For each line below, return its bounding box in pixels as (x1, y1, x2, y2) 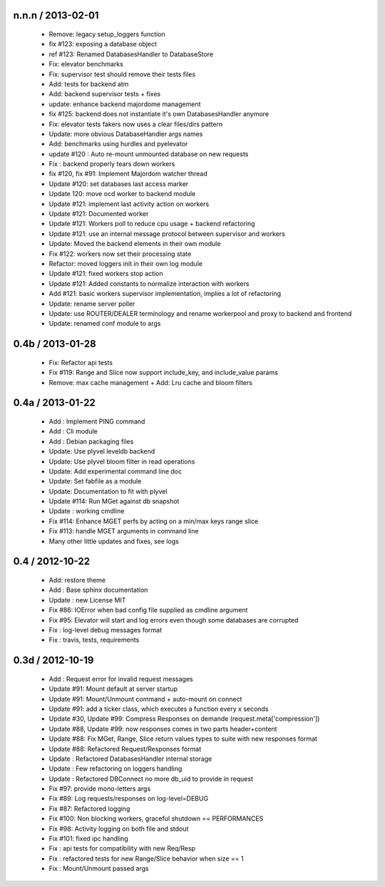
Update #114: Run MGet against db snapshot (48, 497, 180, 506)
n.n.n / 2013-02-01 (13, 9, 99, 21)
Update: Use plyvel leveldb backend (48, 447, 155, 456)
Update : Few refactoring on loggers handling (48, 764, 183, 773)
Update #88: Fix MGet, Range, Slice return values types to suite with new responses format (48, 734, 317, 743)
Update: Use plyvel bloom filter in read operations (48, 457, 195, 466)
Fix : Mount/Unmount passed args (48, 864, 149, 873)
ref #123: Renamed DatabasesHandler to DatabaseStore (48, 50, 214, 58)
